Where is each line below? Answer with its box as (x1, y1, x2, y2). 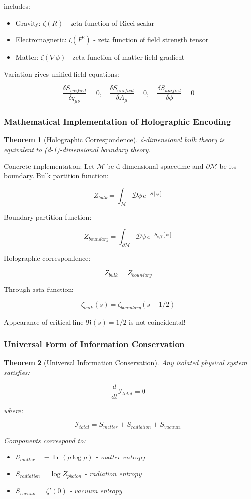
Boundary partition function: (4, 211, 92, 222)
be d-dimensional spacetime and (107, 161, 204, 171)
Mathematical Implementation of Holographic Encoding (4, 115, 231, 127)
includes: (4, 1, 30, 11)
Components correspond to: (4, 435, 86, 445)
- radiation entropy (84, 468, 142, 478)
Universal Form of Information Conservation (4, 337, 185, 350)
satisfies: (4, 367, 30, 377)
